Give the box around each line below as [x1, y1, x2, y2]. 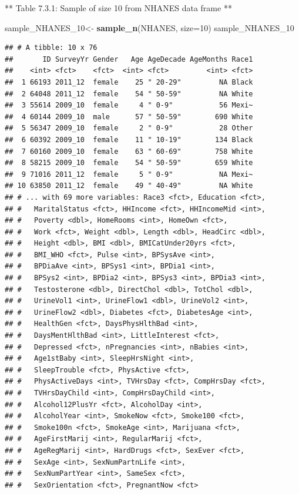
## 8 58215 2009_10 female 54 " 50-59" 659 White [5, 159, 253, 167]
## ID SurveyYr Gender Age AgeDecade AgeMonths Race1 [5, 55, 253, 63]
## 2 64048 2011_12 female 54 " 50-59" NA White [5, 89, 253, 98]
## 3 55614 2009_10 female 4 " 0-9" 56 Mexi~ [5, 101, 253, 110]
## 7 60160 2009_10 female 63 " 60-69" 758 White [5, 147, 253, 156]
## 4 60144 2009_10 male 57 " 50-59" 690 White [5, 112, 253, 121]
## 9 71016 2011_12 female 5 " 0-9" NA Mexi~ [5, 170, 253, 179]
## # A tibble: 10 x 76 [5, 43, 98, 52]
